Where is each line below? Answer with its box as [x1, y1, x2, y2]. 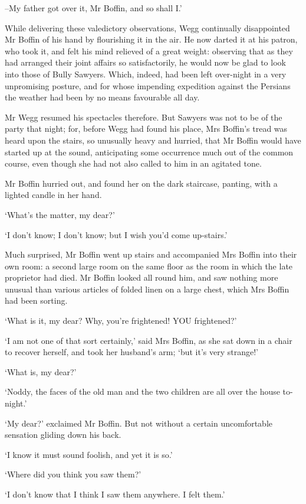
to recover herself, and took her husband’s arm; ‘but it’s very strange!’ [5, 346, 259, 358]
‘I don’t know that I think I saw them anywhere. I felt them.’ [5, 488, 225, 500]
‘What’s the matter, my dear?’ [5, 208, 115, 220]
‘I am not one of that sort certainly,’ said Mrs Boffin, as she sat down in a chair [5, 334, 292, 346]
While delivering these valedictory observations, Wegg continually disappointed [5, 21, 290, 34]
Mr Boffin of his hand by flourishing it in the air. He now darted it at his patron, [5, 33, 298, 45]
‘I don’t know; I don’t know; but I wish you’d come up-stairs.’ [5, 228, 228, 240]
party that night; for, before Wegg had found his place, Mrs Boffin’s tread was [5, 122, 288, 135]
